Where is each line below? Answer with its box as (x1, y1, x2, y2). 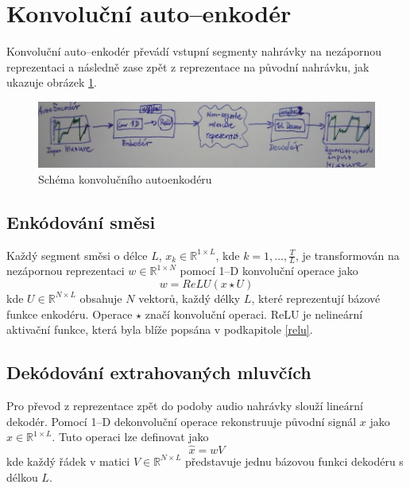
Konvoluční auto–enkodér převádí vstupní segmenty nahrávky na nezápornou (6, 43, 382, 60)
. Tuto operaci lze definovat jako (52, 428, 209, 445)
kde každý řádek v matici (6, 452, 130, 469)
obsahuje (79, 289, 122, 306)
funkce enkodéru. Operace (6, 305, 133, 322)
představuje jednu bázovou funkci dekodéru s (185, 452, 404, 469)
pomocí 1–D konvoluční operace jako (180, 262, 358, 279)
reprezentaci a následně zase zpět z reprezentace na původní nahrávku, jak (6, 58, 369, 75)
